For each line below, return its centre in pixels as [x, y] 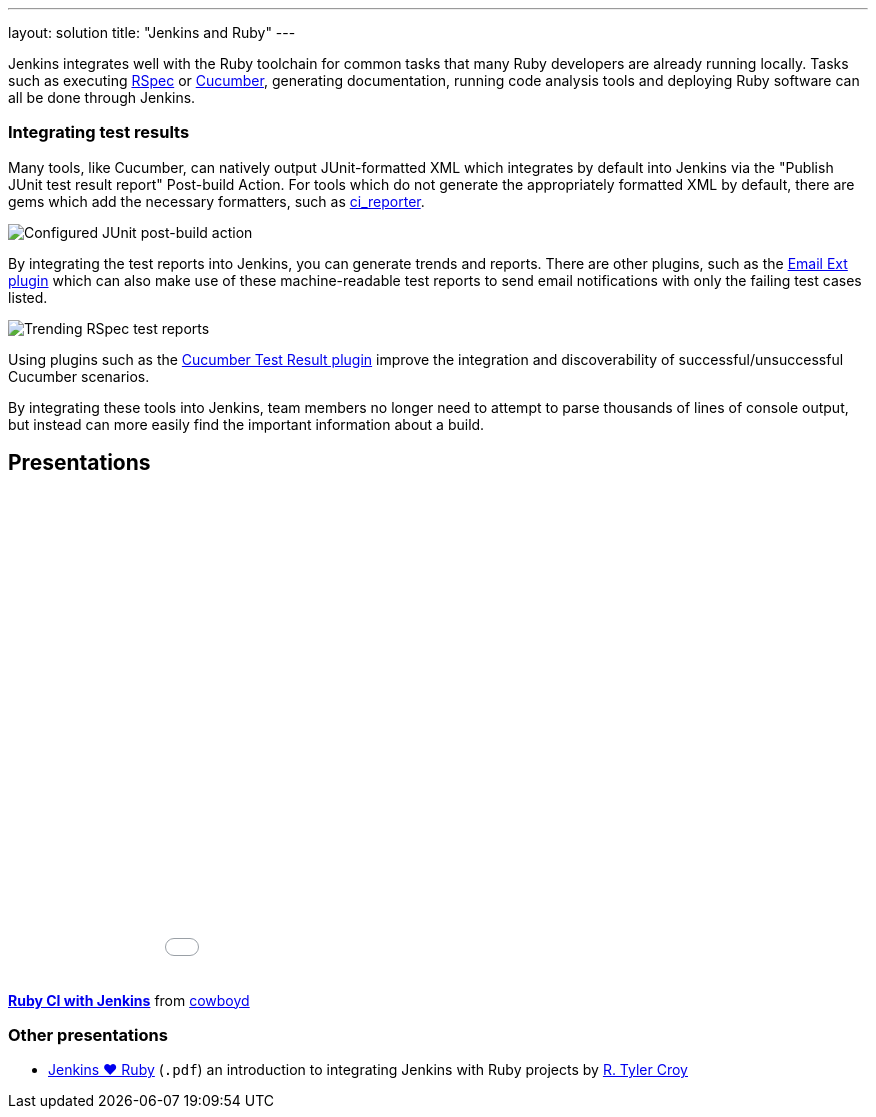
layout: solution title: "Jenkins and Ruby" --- [152, 32]
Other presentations [88, 1034]
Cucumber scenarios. [79, 376]
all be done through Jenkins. [102, 97]
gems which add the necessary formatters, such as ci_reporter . [216, 201]
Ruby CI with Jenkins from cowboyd [129, 1000]
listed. [28, 297]
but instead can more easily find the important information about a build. [246, 424]
